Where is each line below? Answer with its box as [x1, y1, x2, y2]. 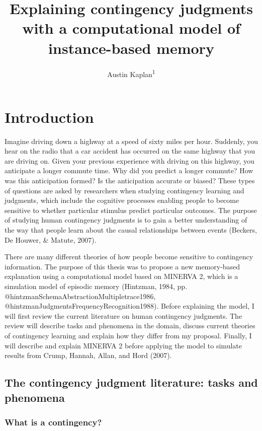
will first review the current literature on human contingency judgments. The [5, 310, 242, 321]
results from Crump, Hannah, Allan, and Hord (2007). [5, 350, 172, 361]
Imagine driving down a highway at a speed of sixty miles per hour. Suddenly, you [5, 135, 258, 146]
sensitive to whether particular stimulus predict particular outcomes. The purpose [5, 204, 257, 215]
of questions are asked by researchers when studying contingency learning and [5, 185, 244, 195]
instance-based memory [48, 37, 214, 58]
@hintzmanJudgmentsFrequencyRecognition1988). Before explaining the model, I [5, 301, 254, 311]
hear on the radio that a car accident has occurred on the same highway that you [5, 146, 255, 156]
